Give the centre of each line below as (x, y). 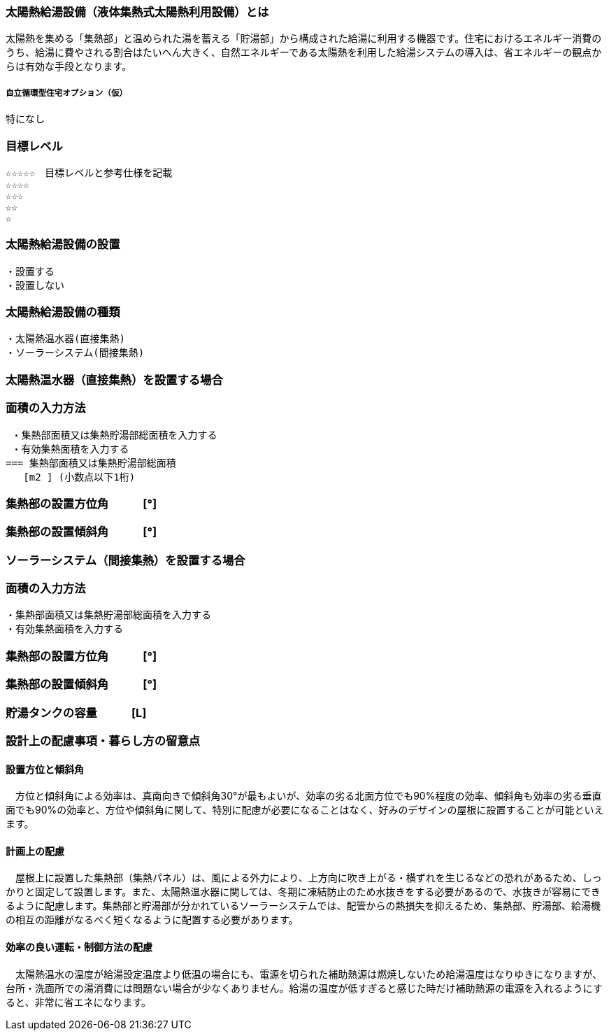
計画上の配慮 (35, 851)
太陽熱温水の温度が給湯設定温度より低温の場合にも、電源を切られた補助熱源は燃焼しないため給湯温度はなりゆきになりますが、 (309, 974)
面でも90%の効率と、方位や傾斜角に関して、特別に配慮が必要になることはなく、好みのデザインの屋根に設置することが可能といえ (305, 810)
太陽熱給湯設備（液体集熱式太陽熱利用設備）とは (137, 12)
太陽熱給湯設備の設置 (63, 244)
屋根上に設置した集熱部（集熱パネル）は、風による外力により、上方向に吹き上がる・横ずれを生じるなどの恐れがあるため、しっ (308, 878)
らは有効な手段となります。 (69, 66)
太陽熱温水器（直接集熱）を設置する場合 (114, 379)
